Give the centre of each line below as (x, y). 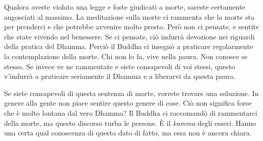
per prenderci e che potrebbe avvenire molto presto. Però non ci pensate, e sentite (131, 27)
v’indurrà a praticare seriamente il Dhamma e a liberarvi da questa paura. (120, 76)
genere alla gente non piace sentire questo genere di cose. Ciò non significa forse (128, 103)
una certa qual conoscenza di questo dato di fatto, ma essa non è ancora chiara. (128, 133)
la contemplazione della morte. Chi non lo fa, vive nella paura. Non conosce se (126, 56)
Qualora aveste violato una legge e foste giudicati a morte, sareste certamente (125, 7)
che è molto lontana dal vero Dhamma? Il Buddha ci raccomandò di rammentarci (131, 112)
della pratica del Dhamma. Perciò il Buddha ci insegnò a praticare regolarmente (129, 46)
